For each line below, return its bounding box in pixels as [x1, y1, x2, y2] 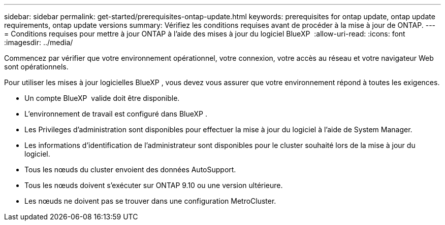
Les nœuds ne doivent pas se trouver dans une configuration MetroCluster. [24, 197, 276, 205]
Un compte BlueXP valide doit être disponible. [24, 94, 180, 102]
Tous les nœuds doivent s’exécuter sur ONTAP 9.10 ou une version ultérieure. [24, 181, 283, 190]
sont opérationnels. [4, 62, 69, 71]
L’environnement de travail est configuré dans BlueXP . [24, 109, 207, 118]
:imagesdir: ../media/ [4, 38, 73, 47]
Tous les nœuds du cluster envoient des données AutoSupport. [24, 165, 236, 174]
